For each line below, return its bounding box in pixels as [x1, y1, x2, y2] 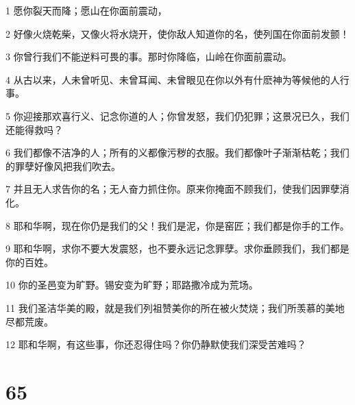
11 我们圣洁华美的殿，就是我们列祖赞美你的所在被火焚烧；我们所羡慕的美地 [5, 300, 345, 315]
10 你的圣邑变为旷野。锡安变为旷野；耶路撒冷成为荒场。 [5, 278, 258, 292]
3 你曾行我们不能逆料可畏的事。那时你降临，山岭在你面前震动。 [5, 49, 292, 64]
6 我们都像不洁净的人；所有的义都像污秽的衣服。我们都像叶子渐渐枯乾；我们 [5, 145, 350, 160]
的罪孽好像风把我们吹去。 [5, 158, 121, 173]
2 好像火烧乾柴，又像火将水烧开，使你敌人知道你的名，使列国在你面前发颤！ [5, 26, 350, 40]
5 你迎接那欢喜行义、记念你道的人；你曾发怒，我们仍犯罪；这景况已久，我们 [5, 108, 350, 123]
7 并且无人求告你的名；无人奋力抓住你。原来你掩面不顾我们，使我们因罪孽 [5, 182, 340, 196]
